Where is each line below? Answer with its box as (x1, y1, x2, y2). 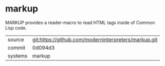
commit (7, 44, 25, 51)
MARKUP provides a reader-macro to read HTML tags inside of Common (5, 19, 155, 25)
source (7, 36, 24, 43)
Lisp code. (5, 24, 27, 30)
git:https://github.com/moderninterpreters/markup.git (32, 36, 157, 43)
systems (7, 52, 27, 59)
